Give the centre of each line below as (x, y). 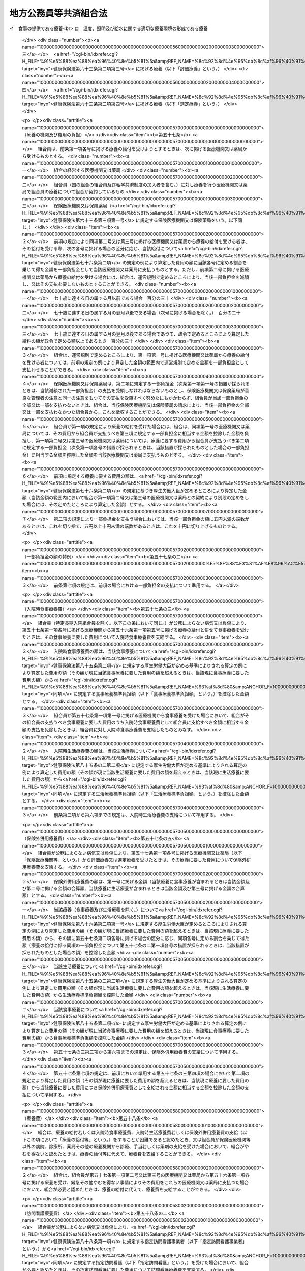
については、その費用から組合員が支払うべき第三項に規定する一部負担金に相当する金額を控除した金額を (135, 433)
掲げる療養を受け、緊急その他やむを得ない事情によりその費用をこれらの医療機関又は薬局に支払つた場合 (140, 1183)
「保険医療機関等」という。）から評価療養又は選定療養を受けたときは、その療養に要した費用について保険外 (134, 860)
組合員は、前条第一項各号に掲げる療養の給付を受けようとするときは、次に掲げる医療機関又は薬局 (140, 149)
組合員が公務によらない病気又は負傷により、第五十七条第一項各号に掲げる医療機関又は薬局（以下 (140, 853)
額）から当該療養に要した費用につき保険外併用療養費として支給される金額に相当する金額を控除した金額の (133, 1087)
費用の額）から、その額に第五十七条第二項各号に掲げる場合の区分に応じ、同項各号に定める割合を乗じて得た (135, 938)
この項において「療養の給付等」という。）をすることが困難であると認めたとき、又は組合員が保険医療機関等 (139, 1139)
